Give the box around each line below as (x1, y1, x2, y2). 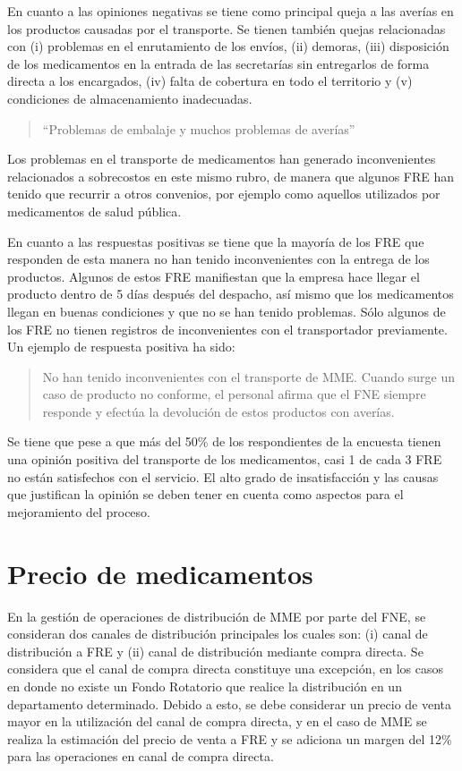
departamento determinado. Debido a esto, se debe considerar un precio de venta (7, 694, 452, 713)
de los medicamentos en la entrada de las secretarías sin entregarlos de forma (7, 54, 430, 72)
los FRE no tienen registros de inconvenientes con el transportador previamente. (7, 319, 448, 338)
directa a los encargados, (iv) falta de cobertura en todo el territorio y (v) (7, 72, 413, 90)
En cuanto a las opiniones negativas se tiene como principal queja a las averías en (7, 2, 454, 20)
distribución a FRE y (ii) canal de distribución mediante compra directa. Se (7, 641, 423, 660)
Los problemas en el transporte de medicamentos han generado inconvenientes (7, 149, 436, 168)
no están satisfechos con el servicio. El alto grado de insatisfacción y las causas (7, 467, 439, 486)
